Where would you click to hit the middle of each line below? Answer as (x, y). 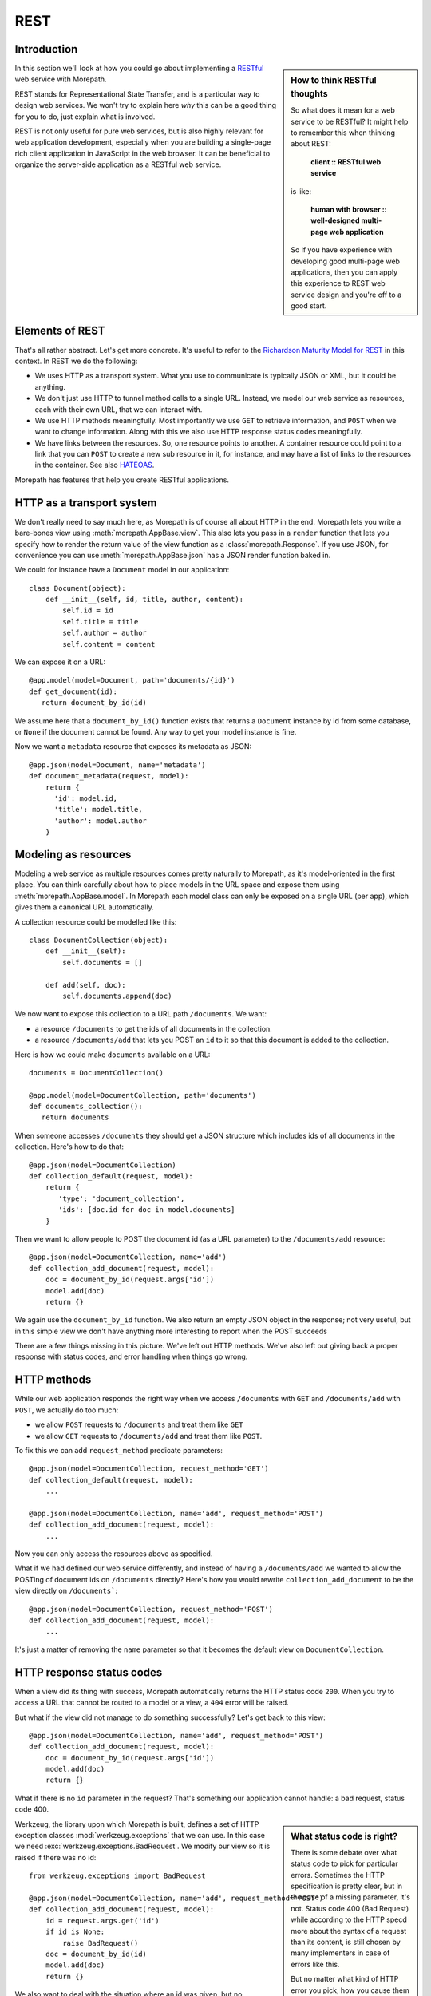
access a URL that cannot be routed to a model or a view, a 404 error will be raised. (152, 1703)
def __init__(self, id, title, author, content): (144, 600)
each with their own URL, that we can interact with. (119, 409)
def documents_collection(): (86, 1107)
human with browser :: (349, 209)
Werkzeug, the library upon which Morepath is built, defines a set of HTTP (137, 1824)
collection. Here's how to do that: (69, 1147)
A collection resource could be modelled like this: (96, 921)
